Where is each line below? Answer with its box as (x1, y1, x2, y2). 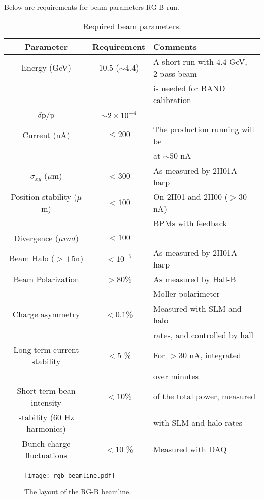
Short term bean (17, 384, 76, 396)
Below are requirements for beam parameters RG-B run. (4, 2, 179, 12)
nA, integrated (189, 349, 241, 361)
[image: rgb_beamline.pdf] (24, 472, 115, 479)
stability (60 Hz (18, 411, 74, 423)
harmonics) (26, 422, 66, 435)
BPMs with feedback (153, 217, 227, 229)
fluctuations (25, 449, 67, 461)
